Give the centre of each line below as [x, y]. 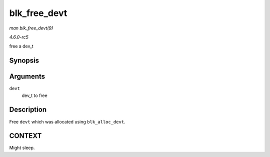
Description [28, 110]
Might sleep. [22, 148]
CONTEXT [25, 136]
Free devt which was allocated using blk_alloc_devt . [67, 121]
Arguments [27, 77]
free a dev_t [21, 46]
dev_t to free [34, 95]
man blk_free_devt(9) [31, 28]
